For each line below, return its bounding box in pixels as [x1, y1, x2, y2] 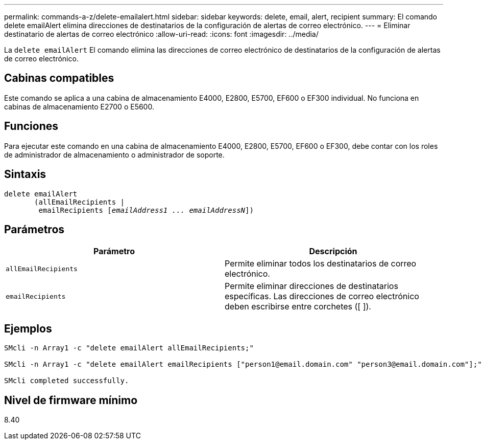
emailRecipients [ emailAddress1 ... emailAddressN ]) [38, 206, 254, 214]
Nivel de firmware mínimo [4, 393, 138, 407]
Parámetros [4, 223, 65, 236]
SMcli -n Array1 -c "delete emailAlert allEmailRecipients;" [4, 344, 254, 352]
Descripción [309, 246, 357, 257]
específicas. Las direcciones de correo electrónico [225, 291, 419, 302]
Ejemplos [4, 322, 52, 335]
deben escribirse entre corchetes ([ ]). [225, 301, 371, 312]
